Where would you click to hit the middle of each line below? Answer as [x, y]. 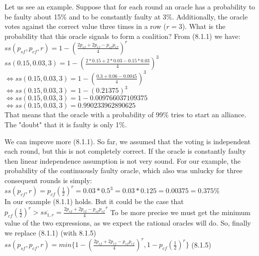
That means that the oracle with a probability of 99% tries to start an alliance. [126, 115]
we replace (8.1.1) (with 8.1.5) [50, 232]
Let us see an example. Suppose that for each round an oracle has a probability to [130, 6]
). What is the [204, 26]
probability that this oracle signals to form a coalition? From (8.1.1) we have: [123, 36]
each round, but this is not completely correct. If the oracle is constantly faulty [125, 151]
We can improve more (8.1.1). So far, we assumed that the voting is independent [128, 141]
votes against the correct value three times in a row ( [85, 26]
